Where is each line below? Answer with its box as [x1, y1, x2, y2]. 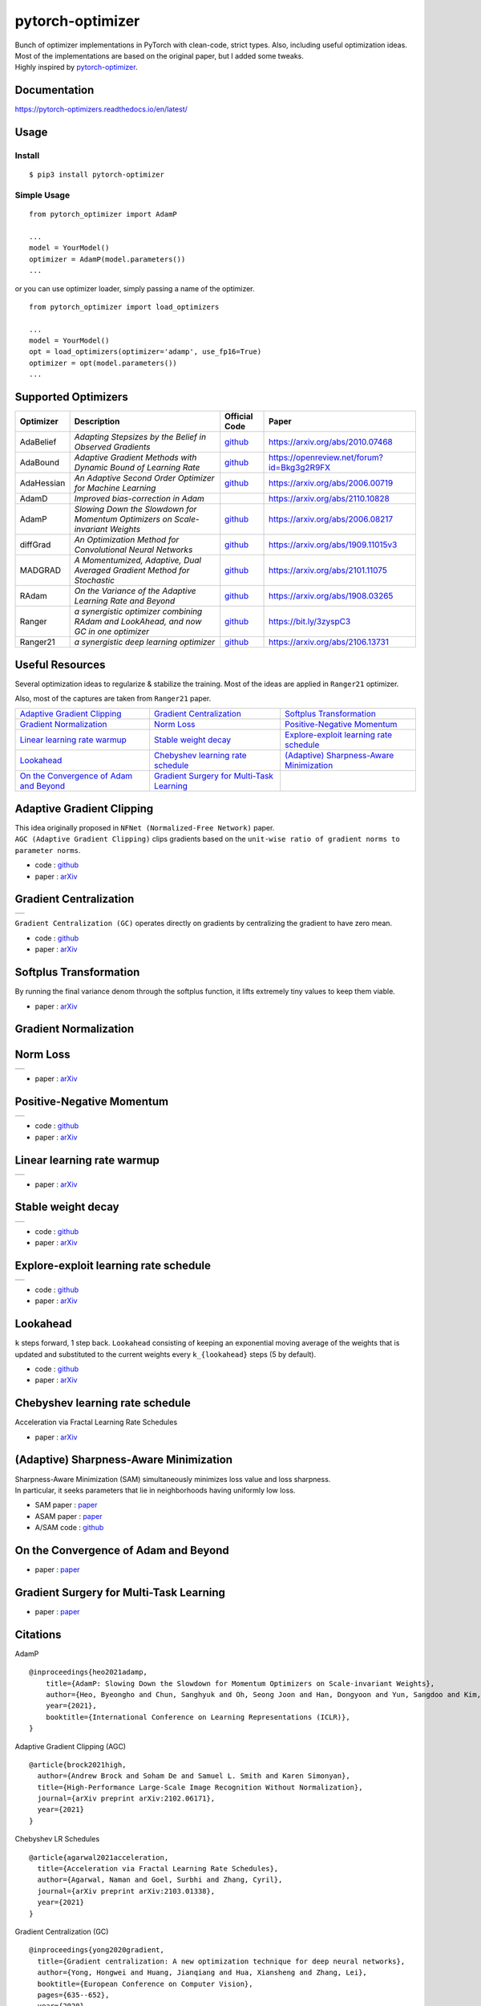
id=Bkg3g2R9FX [269, 462, 331, 473]
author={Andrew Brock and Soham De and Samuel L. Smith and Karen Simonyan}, [37, 1772, 350, 1781]
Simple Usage [14, 189, 71, 201]
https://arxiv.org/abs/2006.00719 [269, 477, 394, 489]
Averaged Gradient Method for [74, 565, 190, 576]
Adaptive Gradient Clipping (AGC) [14, 1741, 127, 1751]
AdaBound [19, 457, 60, 469]
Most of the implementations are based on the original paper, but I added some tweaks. [14, 51, 305, 60]
